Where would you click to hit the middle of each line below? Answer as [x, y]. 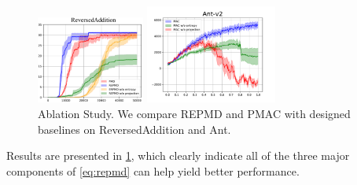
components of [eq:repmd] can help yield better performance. [153, 170]
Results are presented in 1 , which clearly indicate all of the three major [178, 155]
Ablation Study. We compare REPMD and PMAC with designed [194, 113]
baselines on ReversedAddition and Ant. [134, 129]
